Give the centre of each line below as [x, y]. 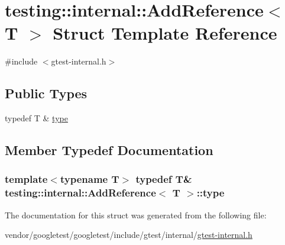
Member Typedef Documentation [109, 150]
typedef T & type [36, 118]
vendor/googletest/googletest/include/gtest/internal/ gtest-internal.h [129, 235]
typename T [90, 179]
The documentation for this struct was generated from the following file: [136, 215]
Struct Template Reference [165, 33]
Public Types [46, 93]
